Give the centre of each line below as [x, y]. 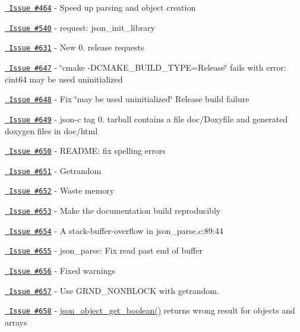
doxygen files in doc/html [51, 130]
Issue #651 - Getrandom [55, 170]
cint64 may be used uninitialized [64, 79]
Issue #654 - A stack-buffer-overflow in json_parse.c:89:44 [116, 230]
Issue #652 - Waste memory [62, 190]
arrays [16, 322]
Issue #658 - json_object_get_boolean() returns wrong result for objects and [152, 310]
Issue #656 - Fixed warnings [62, 271]
